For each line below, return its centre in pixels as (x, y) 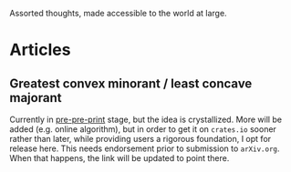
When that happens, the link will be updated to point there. (120, 158)
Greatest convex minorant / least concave (131, 83)
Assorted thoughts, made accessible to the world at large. (118, 13)
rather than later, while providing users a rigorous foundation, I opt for (140, 139)
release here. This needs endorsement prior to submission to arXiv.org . (145, 148)
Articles (40, 50)
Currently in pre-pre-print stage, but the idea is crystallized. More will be (146, 119)
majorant (36, 98)
